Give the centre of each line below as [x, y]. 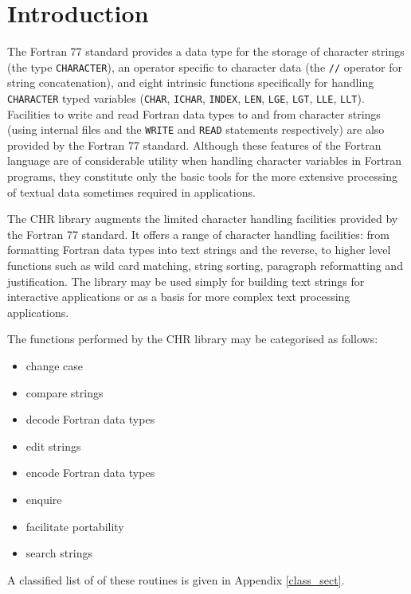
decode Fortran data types [90, 419]
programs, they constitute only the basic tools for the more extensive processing [202, 176]
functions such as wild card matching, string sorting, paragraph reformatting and [205, 266]
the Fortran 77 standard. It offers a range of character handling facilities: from [198, 234]
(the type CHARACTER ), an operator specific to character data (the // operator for [205, 66]
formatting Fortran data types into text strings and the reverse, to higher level [199, 250]
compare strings [65, 392]
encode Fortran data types [90, 473]
